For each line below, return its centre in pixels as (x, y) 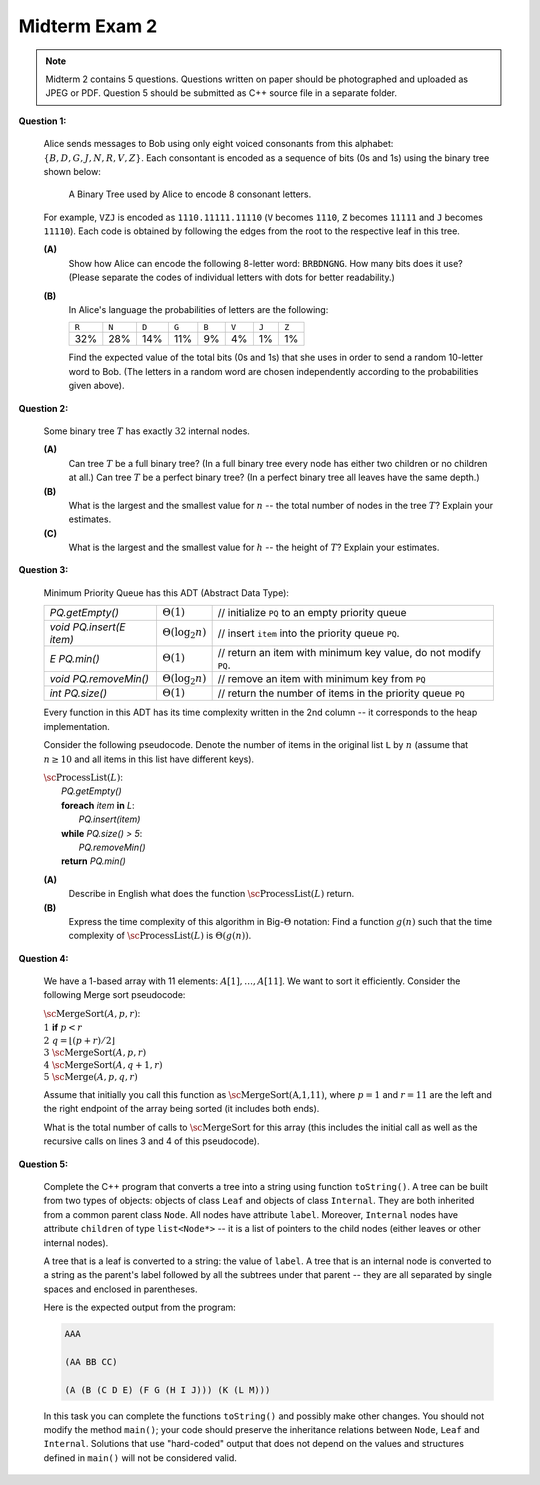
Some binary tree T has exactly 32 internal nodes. (146, 431)
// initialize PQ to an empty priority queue (312, 613)
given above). (96, 386)
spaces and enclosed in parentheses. (121, 1289)
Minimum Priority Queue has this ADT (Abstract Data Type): (166, 592)
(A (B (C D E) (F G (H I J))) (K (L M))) (167, 1389)
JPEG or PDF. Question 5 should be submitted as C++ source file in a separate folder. (221, 93)
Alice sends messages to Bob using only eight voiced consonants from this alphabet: (218, 144)
